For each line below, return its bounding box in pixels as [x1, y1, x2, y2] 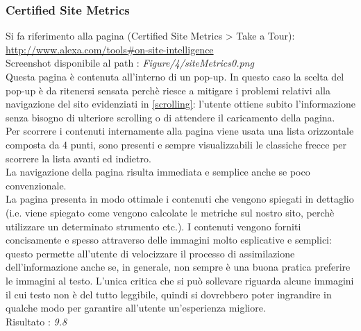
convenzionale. [6, 178, 67, 192]
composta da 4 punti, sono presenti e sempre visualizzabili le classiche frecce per [6, 137, 347, 151]
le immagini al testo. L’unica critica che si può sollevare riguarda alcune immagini [6, 273, 354, 287]
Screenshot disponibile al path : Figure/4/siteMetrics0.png [6, 56, 254, 70]
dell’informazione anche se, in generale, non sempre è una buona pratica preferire [6, 260, 351, 274]
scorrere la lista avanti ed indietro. [6, 151, 151, 165]
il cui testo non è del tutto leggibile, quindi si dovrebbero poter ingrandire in [6, 287, 332, 301]
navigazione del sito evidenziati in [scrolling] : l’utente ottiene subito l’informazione [6, 96, 355, 111]
